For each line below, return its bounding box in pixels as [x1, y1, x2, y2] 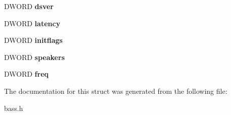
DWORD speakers [4, 51, 65, 62]
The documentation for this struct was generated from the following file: [4, 85, 227, 96]
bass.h [4, 102, 23, 113]
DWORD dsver [4, 1, 54, 11]
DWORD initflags [4, 35, 63, 45]
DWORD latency [4, 18, 61, 28]
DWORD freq [4, 69, 49, 79]
